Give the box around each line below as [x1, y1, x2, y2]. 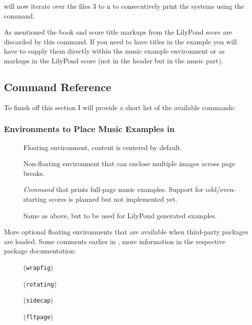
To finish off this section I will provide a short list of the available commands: [4, 102, 235, 112]
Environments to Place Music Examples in [4, 123, 175, 135]
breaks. [23, 168, 45, 178]
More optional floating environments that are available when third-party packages [4, 227, 249, 237]
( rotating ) [23, 278, 57, 288]
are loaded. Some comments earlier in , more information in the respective [4, 236, 226, 246]
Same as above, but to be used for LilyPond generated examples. [23, 210, 217, 220]
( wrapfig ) [23, 262, 54, 272]
